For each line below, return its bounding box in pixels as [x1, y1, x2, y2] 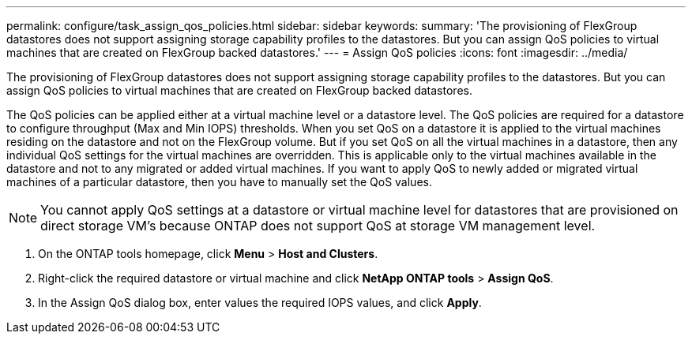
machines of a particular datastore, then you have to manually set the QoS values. [6, 175, 432, 189]
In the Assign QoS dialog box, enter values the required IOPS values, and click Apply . [38, 296, 482, 309]
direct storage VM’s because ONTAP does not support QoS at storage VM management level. [40, 218, 596, 234]
